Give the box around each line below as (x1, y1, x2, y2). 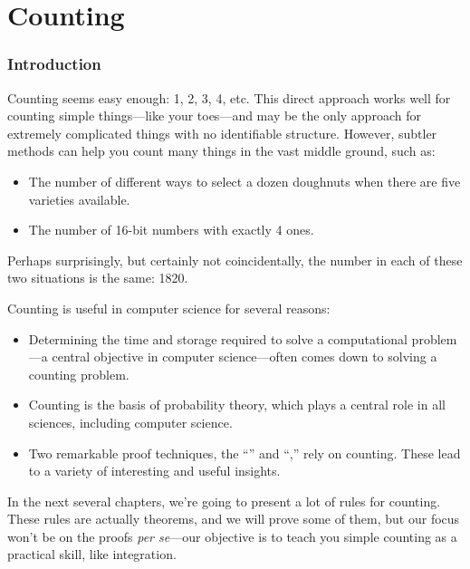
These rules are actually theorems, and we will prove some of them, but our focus (7, 509, 460, 528)
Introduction (7, 53, 101, 75)
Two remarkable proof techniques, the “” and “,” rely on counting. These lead (28, 443, 461, 462)
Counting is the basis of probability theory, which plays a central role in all (28, 395, 446, 414)
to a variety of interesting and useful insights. (28, 461, 281, 480)
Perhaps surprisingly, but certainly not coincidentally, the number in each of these (7, 250, 463, 269)
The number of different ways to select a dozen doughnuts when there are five (28, 171, 461, 190)
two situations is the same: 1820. (7, 268, 188, 287)
